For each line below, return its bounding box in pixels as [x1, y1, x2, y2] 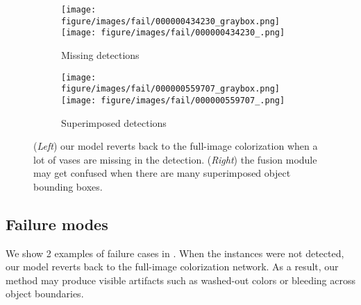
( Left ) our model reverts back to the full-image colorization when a [33, 139, 318, 153]
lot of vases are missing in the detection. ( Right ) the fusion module [33, 152, 317, 166]
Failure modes [6, 213, 108, 234]
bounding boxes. [33, 179, 103, 193]
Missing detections [61, 47, 140, 62]
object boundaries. [6, 286, 84, 301]
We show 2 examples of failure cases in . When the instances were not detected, [6, 245, 344, 260]
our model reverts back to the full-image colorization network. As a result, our [6, 259, 339, 274]
